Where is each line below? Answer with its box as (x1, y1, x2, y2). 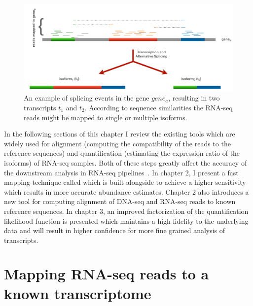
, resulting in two (168, 93, 220, 103)
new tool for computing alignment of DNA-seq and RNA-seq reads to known (4, 196, 236, 206)
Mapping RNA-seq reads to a (4, 264, 209, 284)
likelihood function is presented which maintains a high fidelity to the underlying (4, 215, 249, 226)
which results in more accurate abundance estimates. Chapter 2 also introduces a (4, 186, 249, 197)
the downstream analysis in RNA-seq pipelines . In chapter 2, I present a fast (4, 167, 239, 177)
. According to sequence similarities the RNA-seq (84, 102, 233, 112)
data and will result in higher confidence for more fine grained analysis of (4, 225, 225, 236)
